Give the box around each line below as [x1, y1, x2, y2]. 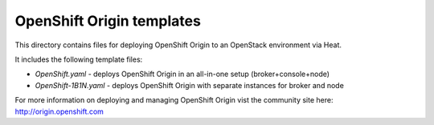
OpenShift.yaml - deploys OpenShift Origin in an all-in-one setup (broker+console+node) [35, 69, 330, 79]
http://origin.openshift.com [14, 107, 104, 116]
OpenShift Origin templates [14, 12, 201, 30]
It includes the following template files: [14, 54, 143, 64]
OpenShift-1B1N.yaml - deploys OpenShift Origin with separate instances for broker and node [35, 80, 345, 90]
